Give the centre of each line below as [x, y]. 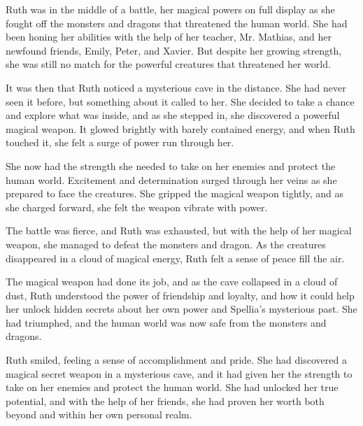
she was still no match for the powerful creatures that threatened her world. [168, 64]
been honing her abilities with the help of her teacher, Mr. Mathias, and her [169, 37]
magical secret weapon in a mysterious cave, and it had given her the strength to [179, 373]
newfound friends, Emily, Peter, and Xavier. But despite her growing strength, [174, 50]
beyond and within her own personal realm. [99, 414]
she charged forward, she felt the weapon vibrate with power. [137, 207]
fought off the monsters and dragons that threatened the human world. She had [177, 23]
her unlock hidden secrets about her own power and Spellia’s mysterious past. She [181, 309]
